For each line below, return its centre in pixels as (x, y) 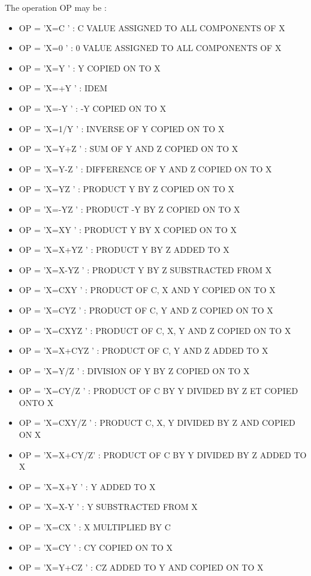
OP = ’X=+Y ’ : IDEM (63, 88)
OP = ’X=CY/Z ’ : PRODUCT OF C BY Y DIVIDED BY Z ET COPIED (158, 391)
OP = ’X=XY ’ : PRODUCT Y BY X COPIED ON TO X (128, 229)
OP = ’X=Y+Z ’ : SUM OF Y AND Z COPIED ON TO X (129, 149)
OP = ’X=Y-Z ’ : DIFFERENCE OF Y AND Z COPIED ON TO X (145, 168)
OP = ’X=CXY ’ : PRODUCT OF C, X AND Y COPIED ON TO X (147, 290)
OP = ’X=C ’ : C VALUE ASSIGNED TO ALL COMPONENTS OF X (152, 27)
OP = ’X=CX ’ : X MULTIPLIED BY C (95, 527)
